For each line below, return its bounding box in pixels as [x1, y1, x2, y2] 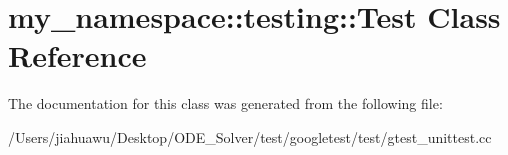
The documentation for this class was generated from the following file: [8, 93, 443, 114]
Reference [8, 35, 147, 76]
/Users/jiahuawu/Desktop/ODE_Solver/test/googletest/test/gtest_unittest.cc [8, 126, 492, 147]
